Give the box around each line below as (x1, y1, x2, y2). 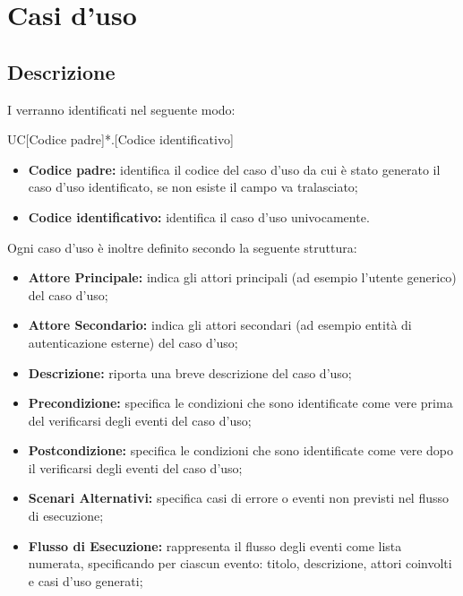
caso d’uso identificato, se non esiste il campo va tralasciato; (28, 177, 358, 196)
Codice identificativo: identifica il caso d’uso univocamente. (28, 207, 370, 226)
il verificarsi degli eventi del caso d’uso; (28, 458, 243, 477)
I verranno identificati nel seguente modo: (7, 99, 236, 118)
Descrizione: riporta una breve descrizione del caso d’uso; (28, 363, 352, 382)
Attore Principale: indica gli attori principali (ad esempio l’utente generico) (28, 268, 457, 287)
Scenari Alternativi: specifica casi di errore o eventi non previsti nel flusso (28, 488, 450, 507)
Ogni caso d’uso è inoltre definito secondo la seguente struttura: (7, 238, 357, 256)
